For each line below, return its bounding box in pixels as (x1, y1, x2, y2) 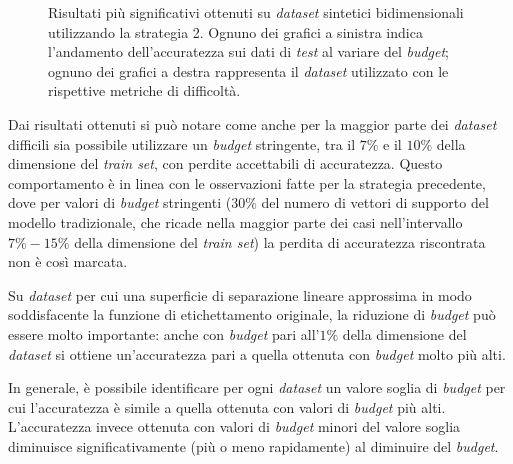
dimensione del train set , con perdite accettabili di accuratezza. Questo (8, 153, 443, 174)
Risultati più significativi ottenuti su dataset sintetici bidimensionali (48, 2, 464, 22)
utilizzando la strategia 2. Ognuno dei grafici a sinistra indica (48, 21, 423, 42)
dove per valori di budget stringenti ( (8, 192, 232, 213)
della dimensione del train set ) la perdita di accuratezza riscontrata (74, 231, 486, 252)
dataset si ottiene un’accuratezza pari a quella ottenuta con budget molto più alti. (8, 343, 506, 364)
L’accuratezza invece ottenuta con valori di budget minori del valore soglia (8, 416, 461, 437)
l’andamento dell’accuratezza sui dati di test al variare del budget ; (48, 41, 449, 62)
